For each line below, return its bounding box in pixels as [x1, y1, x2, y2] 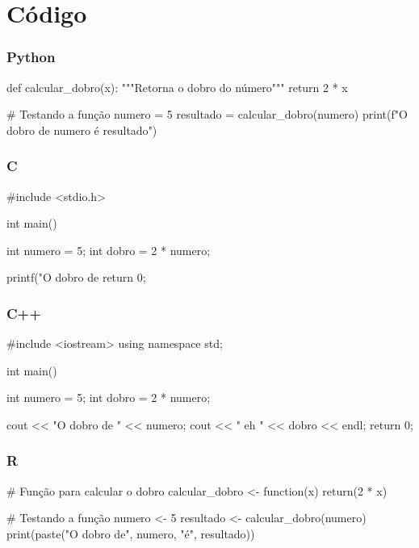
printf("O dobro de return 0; [6, 269, 146, 286]
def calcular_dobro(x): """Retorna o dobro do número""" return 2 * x [6, 78, 348, 95]
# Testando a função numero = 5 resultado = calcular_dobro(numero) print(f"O [6, 106, 408, 123]
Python [6, 47, 56, 67]
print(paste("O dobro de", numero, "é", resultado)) [6, 525, 255, 542]
